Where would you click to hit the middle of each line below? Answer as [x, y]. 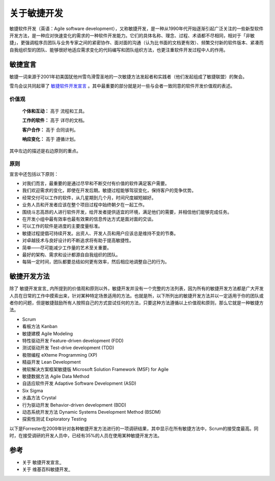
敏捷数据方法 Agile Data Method [56, 376]
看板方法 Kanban [40, 327]
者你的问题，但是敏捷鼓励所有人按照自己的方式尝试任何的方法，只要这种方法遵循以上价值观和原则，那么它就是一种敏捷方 [136, 303]
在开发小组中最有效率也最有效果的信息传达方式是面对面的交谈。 [89, 219]
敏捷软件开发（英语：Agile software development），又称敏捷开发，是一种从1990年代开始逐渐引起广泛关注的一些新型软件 [136, 29]
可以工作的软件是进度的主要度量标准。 [62, 226]
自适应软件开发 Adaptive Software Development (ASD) [79, 383]
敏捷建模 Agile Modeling [48, 333]
